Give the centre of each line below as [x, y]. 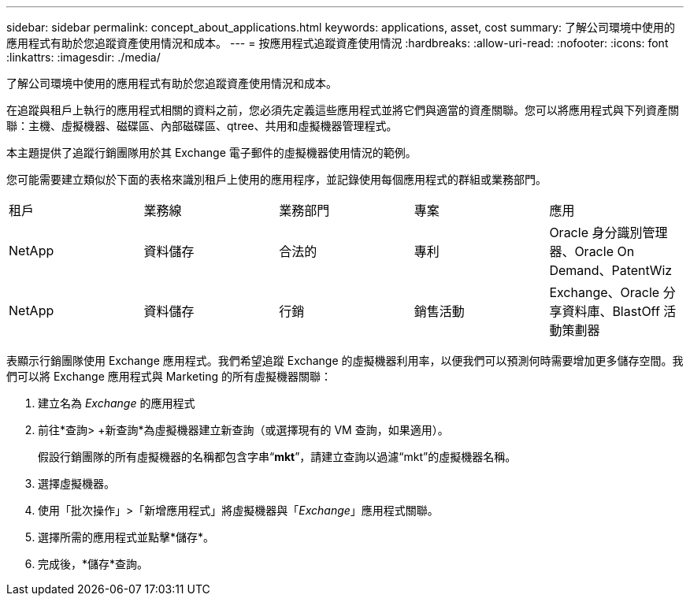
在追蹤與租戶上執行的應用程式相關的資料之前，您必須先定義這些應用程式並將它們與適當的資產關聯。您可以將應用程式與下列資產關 [343, 110]
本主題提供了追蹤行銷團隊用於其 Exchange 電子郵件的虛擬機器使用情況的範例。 [211, 152]
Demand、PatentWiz [611, 270]
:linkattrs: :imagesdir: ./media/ [83, 57]
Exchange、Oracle [605, 292]
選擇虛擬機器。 [76, 483]
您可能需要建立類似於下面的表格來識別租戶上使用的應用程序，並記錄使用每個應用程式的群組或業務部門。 [276, 179]
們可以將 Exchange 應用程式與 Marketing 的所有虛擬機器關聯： [169, 376]
